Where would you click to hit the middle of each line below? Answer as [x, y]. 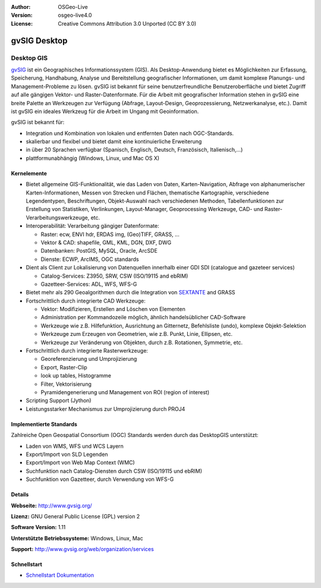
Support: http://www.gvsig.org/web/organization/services [82, 549]
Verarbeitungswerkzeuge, [58, 218]
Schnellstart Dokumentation [60, 575]
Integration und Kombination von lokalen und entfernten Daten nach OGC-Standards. [130, 133]
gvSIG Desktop [39, 41]
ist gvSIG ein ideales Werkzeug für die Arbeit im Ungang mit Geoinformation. [105, 111]
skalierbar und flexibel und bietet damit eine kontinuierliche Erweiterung [114, 142]
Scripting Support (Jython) [59, 401]
